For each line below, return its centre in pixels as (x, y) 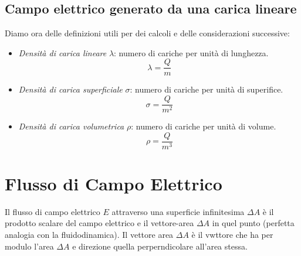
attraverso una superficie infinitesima (178, 211)
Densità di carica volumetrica (71, 126)
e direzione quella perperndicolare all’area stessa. (160, 246)
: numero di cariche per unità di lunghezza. (191, 52)
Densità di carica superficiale (70, 89)
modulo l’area (29, 246)
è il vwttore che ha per (232, 235)
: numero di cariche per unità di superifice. (207, 89)
